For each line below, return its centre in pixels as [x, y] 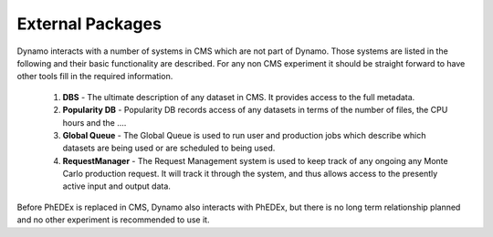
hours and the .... [94, 122]
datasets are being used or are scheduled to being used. [169, 148]
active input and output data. [116, 186]
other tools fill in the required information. [95, 77]
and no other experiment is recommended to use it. [113, 220]
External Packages [89, 24]
